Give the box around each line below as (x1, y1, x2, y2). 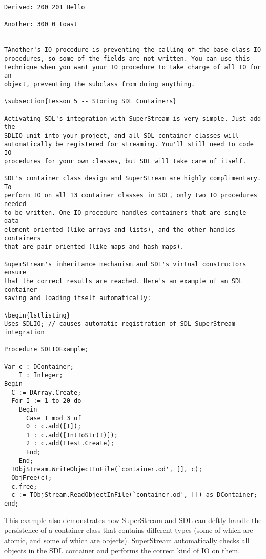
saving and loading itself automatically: (4, 294, 151, 302)
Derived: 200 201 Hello (4, 4, 85, 11)
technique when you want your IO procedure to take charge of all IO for (4, 63, 261, 71)
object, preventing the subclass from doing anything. (4, 80, 195, 88)
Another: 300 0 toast (4, 21, 78, 28)
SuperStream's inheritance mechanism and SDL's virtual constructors (4, 260, 247, 268)
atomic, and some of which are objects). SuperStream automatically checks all (4, 534, 250, 545)
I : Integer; (18, 371, 63, 379)
